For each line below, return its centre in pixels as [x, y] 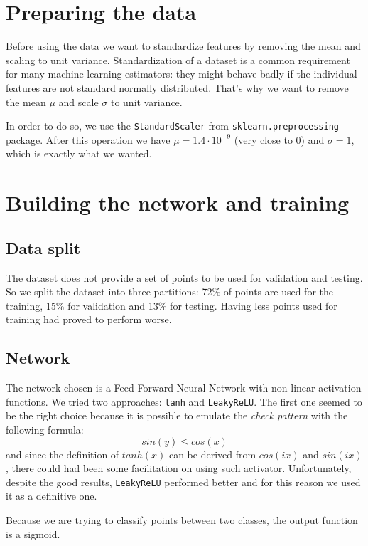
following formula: [45, 429]
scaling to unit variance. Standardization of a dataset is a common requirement [178, 59]
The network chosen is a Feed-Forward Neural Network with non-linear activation [184, 388]
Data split [43, 247]
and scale [79, 101]
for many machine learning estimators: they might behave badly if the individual [182, 74]
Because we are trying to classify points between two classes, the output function [182, 519]
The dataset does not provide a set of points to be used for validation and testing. [184, 277]
